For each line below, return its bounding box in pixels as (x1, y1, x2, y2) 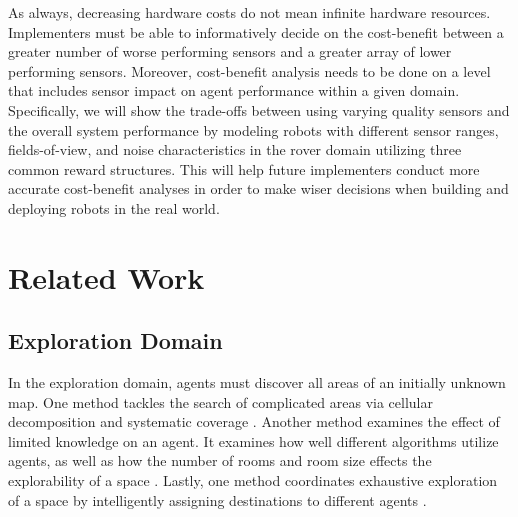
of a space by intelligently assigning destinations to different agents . (8, 489, 427, 510)
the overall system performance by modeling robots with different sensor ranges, (8, 119, 499, 140)
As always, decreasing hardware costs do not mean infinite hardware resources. (8, 2, 491, 22)
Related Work (8, 256, 205, 297)
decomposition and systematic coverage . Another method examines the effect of (8, 411, 500, 432)
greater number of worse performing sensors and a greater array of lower (8, 41, 452, 62)
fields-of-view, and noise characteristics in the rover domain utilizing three (8, 139, 462, 160)
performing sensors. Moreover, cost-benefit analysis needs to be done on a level (8, 60, 491, 81)
